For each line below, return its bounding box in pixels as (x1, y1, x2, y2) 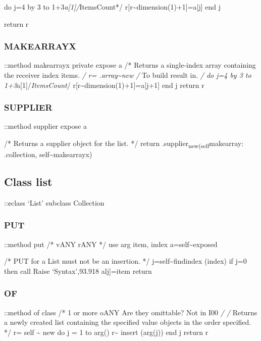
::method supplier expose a (4, 121, 87, 131)
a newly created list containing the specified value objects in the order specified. (4, 317, 251, 327)
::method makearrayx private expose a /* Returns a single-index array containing (4, 60, 256, 70)
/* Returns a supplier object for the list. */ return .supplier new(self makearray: (4, 138, 244, 150)
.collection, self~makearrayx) (4, 149, 92, 160)
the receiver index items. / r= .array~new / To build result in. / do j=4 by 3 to (4, 70, 251, 80)
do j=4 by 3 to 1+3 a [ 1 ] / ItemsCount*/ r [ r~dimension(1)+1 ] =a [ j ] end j (4, 2, 221, 12)
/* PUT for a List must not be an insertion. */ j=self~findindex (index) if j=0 (4, 256, 247, 266)
